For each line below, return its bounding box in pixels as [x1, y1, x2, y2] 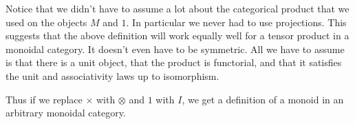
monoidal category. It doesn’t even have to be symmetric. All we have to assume [6, 41, 345, 56]
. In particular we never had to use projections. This [126, 14, 347, 29]
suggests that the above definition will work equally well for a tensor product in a [6, 28, 349, 43]
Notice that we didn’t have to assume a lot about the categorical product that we [6, 1, 349, 15]
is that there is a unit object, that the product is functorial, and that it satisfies [6, 55, 342, 70]
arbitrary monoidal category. [6, 105, 126, 120]
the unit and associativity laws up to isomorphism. [6, 68, 219, 83]
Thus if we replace [6, 92, 83, 106]
